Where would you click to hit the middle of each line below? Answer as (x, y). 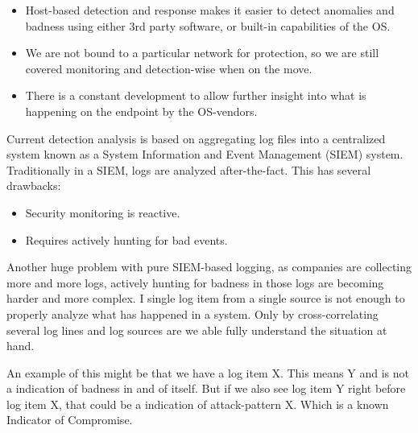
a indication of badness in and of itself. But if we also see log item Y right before (206, 388)
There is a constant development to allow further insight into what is (196, 95)
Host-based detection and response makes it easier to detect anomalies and (210, 10)
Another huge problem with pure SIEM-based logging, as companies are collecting (209, 267)
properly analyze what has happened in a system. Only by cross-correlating (192, 313)
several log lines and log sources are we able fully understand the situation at (197, 330)
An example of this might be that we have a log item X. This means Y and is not (208, 372)
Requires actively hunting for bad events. (126, 239)
